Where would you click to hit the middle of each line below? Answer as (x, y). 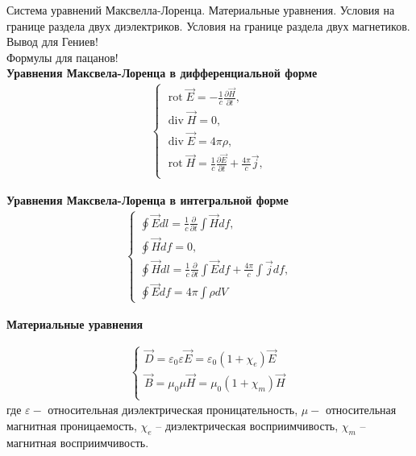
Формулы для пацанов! (62, 57)
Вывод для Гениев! (52, 41)
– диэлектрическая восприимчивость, (247, 425)
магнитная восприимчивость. (78, 442)
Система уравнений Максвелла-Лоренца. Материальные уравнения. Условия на (201, 10)
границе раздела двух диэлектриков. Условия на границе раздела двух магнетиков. (208, 25)
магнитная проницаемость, (72, 425)
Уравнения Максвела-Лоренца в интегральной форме (148, 199)
